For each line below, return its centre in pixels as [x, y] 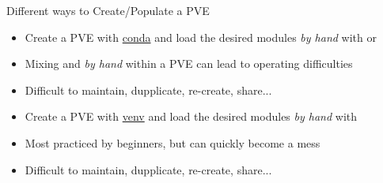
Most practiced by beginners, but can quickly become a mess [173, 142]
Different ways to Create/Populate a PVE [108, 10]
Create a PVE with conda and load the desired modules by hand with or [201, 37]
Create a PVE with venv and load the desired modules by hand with [191, 116]
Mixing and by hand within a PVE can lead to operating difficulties [189, 63]
